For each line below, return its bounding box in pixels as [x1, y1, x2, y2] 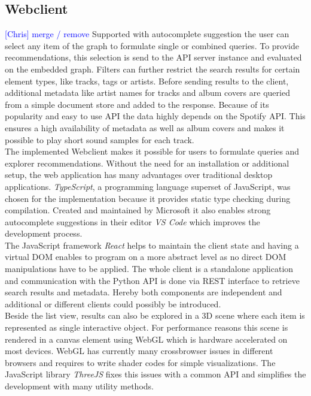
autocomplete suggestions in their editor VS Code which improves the [5, 215, 260, 228]
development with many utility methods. [5, 380, 154, 392]
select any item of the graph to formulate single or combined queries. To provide [5, 39, 299, 52]
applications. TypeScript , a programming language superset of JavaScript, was [5, 180, 291, 192]
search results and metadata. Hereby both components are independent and [5, 286, 282, 298]
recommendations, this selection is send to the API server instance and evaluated [5, 51, 302, 64]
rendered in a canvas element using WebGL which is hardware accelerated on [5, 332, 288, 345]
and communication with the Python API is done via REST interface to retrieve [5, 274, 300, 286]
